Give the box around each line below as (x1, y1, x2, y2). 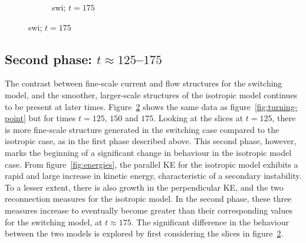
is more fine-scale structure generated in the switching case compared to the (5, 123, 279, 135)
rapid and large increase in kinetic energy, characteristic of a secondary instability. (5, 169, 302, 182)
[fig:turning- (254, 100, 298, 112)
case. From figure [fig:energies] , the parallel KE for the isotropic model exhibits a (5, 158, 298, 170)
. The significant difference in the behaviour (131, 215, 289, 228)
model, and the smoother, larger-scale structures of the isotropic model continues (5, 88, 298, 101)
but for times (28, 112, 76, 124)
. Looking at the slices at (153, 112, 244, 124)
